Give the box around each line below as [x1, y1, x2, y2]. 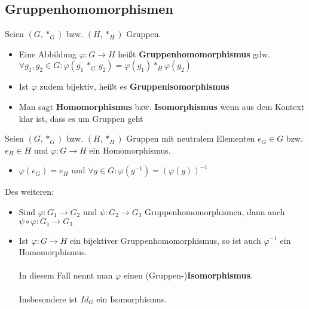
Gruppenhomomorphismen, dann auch [145, 205, 285, 218]
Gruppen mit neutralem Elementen [126, 132, 255, 145]
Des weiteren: [5, 185, 54, 198]
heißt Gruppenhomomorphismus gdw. [118, 47, 271, 60]
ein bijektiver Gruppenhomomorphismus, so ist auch [69, 234, 261, 246]
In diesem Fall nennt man [19, 269, 113, 282]
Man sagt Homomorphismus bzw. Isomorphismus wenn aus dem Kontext [19, 100, 305, 112]
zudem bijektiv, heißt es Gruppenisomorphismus [39, 80, 230, 93]
